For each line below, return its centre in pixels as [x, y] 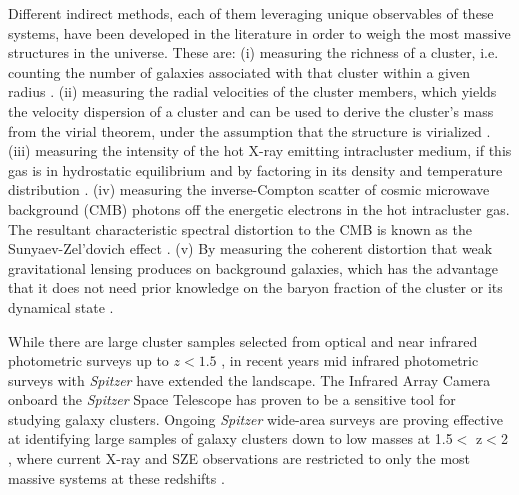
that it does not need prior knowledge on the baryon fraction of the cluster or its [255, 287]
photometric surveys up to [88, 360]
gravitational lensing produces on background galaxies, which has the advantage [253, 267]
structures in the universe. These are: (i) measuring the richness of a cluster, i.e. [253, 52]
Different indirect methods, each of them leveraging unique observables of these [251, 13]
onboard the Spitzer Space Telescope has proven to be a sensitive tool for [232, 399]
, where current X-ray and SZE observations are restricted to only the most [239, 458]
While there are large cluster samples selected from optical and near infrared [243, 340]
